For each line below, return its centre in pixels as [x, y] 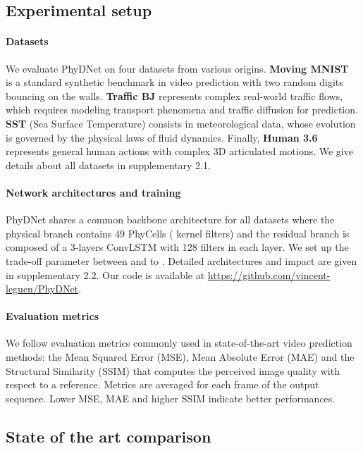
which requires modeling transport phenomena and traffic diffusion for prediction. [182, 110]
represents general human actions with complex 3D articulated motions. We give [179, 151]
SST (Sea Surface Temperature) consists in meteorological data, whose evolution [181, 123]
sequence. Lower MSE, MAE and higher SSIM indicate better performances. [171, 398]
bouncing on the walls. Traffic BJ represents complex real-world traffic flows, [174, 95]
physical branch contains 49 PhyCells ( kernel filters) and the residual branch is [178, 233]
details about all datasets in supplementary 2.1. [108, 165]
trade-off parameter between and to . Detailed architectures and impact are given [181, 260]
